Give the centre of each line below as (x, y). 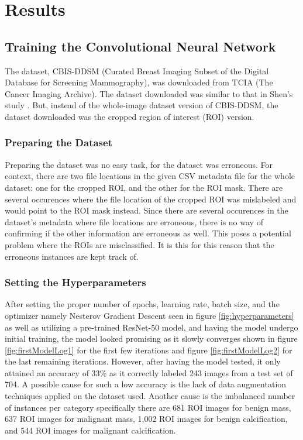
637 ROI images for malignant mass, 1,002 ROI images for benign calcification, (146, 419)
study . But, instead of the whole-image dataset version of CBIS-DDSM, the (142, 105)
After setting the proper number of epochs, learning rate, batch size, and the (142, 304)
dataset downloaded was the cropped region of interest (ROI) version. (130, 116)
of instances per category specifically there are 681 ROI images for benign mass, (148, 407)
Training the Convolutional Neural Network (140, 46)
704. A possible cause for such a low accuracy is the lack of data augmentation (146, 384)
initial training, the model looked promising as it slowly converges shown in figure (151, 338)
